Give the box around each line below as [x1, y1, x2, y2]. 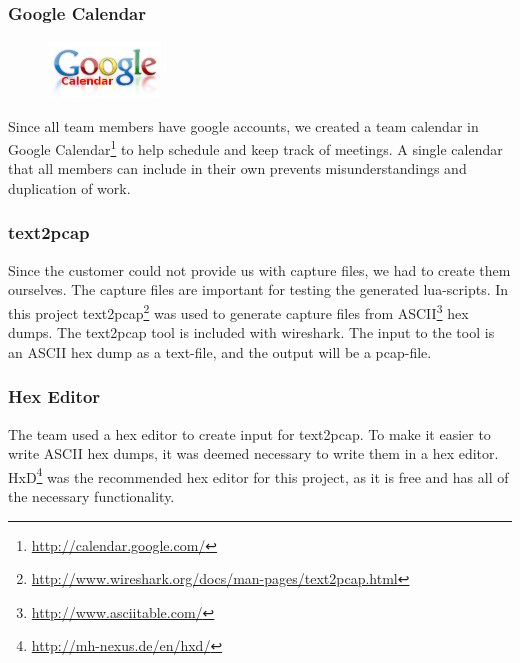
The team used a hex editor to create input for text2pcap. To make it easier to [8, 423, 491, 444]
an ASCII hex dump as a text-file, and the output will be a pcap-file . [8, 341, 432, 362]
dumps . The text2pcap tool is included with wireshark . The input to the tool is [8, 322, 495, 343]
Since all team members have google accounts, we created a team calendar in [8, 115, 479, 136]
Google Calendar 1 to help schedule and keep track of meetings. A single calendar [8, 136, 503, 159]
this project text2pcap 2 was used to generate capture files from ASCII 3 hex [8, 299, 469, 323]
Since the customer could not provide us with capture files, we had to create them [8, 259, 511, 280]
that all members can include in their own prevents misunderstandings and [8, 158, 467, 179]
